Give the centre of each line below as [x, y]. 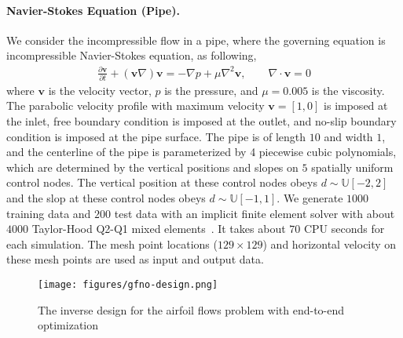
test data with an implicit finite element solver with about [255, 213]
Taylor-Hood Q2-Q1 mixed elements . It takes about [159, 229]
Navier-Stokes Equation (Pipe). [93, 10]
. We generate [310, 198]
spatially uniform [352, 167]
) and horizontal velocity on [330, 244]
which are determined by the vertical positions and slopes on [152, 167]
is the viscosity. [348, 90]
